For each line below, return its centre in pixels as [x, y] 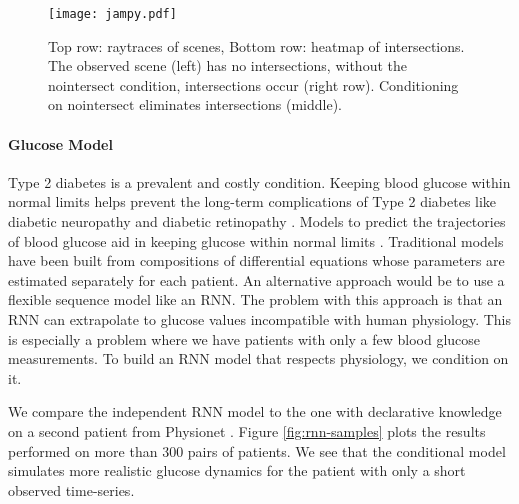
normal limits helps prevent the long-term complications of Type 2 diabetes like [252, 201]
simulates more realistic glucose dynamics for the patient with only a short [237, 470]
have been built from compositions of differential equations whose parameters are [256, 260]
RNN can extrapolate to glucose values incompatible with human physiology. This [259, 318]
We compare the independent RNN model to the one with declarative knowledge [255, 411]
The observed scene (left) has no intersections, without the [227, 65]
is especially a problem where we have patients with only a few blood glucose [244, 338]
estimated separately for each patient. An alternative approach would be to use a [256, 279]
